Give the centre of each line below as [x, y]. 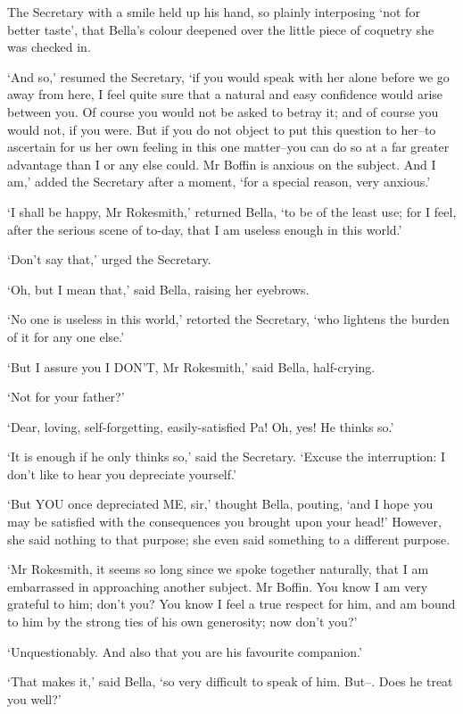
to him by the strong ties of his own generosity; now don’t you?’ [182, 622]
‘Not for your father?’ [66, 397]
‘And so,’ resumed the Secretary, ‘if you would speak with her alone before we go [228, 76]
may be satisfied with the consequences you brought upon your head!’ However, [224, 522]
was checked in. [49, 47]
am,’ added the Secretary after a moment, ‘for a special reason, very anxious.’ [219, 182]
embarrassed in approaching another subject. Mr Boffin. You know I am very [218, 586]
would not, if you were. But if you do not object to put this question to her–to [222, 129]
